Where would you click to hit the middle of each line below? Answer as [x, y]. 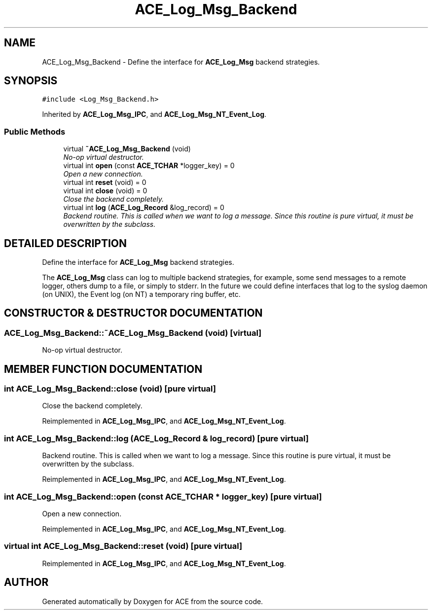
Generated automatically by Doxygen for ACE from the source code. [153, 601]
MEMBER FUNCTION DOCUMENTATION [103, 369]
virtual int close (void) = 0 [105, 191]
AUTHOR [26, 582]
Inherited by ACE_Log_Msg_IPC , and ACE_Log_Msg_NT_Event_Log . [154, 114]
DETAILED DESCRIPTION [66, 243]
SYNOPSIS [31, 81]
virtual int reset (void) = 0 [105, 182]
